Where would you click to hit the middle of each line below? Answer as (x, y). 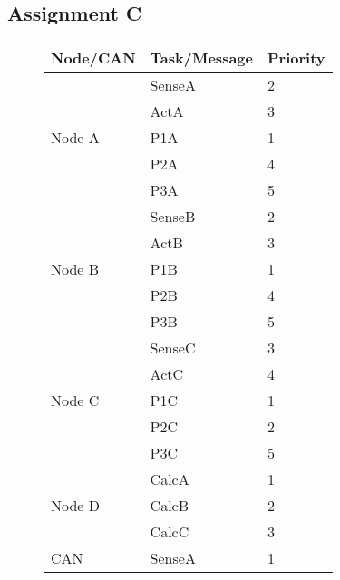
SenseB (173, 217)
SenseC (173, 348)
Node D (76, 506)
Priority (296, 58)
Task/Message (201, 58)
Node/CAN (93, 58)
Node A (75, 138)
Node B (75, 269)
